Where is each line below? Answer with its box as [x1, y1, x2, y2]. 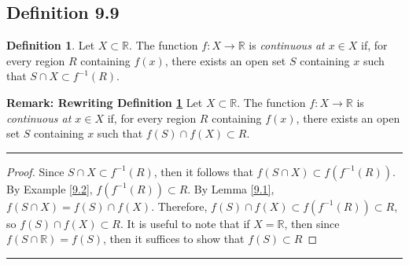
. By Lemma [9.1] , [187, 180, 275, 197]
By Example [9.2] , [6, 180, 93, 197]
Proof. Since [6, 163, 64, 179]
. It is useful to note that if [120, 215, 250, 231]
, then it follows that [153, 163, 253, 179]
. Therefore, [151, 197, 208, 214]
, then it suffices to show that [103, 230, 245, 247]
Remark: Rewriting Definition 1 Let [6, 94, 203, 110]
